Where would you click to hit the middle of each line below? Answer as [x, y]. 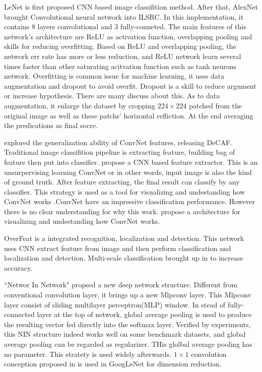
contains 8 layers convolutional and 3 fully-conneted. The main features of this [125, 26]
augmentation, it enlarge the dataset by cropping [80, 105]
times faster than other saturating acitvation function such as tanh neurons [120, 66]
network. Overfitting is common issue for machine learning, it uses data [114, 76]
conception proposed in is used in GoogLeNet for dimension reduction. [113, 364]
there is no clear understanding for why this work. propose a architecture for [122, 211]
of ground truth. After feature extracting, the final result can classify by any [122, 182]
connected [19, 314]
